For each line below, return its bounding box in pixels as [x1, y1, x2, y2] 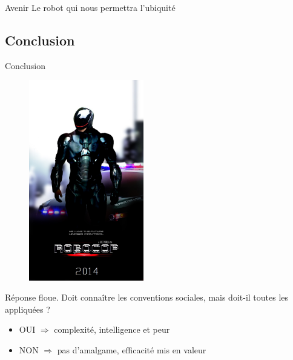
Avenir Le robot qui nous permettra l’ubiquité [5, 1, 176, 13]
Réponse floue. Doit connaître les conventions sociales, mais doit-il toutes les [5, 291, 289, 304]
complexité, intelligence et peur [54, 323, 170, 336]
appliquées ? [5, 302, 50, 315]
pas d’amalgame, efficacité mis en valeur [57, 343, 206, 356]
